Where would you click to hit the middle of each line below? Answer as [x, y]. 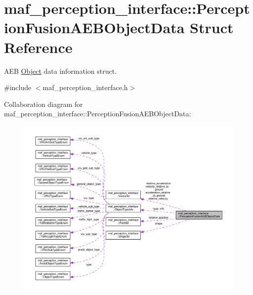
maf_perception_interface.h [85, 87]
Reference [38, 47]
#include [18, 87]
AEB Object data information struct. [61, 71]
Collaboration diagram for [43, 104]
